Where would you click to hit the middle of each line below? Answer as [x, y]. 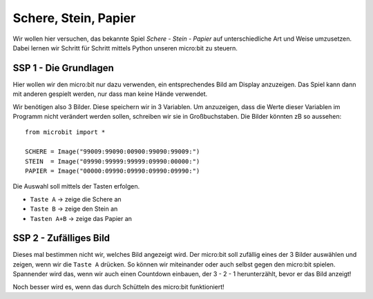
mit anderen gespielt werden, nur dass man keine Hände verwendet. [110, 94]
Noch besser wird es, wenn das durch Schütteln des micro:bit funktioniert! [118, 287]
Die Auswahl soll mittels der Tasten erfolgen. [76, 186]
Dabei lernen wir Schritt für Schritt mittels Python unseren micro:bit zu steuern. [125, 48]
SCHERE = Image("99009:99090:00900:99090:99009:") [113, 152]
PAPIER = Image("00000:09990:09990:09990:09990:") [113, 171]
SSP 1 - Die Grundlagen [63, 68]
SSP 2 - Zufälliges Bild [61, 238]
